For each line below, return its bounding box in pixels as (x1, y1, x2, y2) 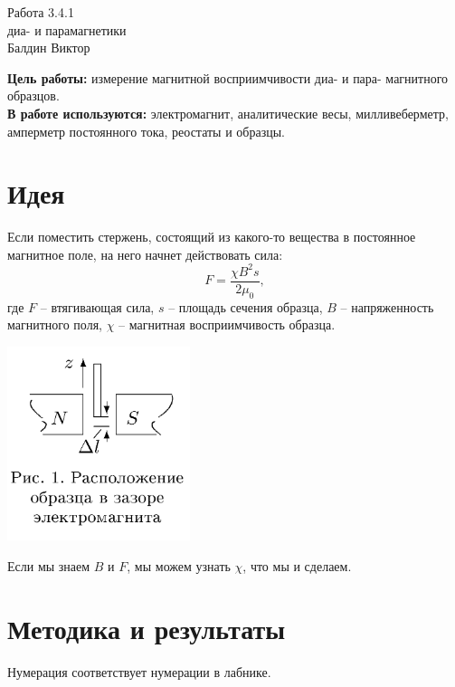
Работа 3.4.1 (7, 3, 74, 21)
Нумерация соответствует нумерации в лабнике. (7, 662, 271, 681)
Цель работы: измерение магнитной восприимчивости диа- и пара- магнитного (7, 68, 449, 87)
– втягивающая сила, (40, 297, 155, 316)
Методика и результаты (7, 609, 286, 646)
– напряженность (340, 297, 434, 316)
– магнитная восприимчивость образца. (118, 315, 336, 334)
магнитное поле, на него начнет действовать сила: (7, 244, 283, 263)
